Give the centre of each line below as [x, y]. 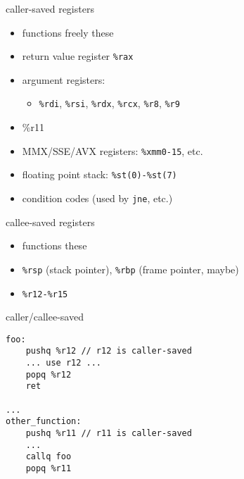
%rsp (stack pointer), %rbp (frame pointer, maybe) [130, 269]
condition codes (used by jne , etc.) [97, 198]
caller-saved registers [50, 8]
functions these [54, 245]
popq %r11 [49, 468]
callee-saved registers [50, 222]
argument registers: [64, 79]
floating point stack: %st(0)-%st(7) [99, 174]
